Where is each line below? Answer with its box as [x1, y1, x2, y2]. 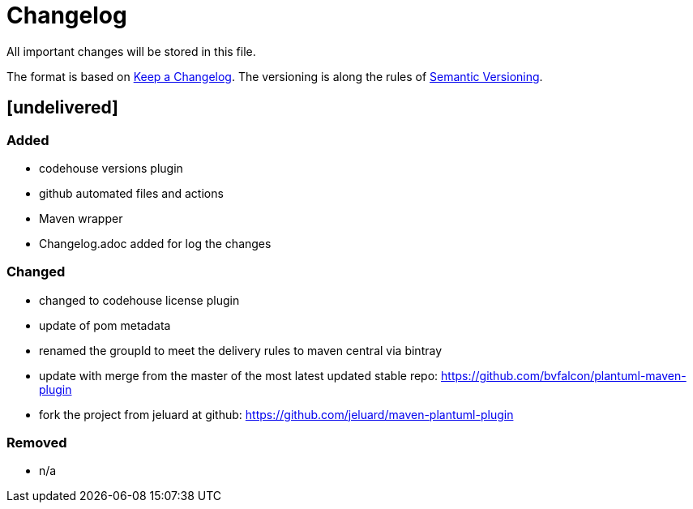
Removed [6, 434, 67, 451]
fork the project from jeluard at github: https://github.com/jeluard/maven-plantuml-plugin [39, 407, 514, 421]
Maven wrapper [39, 211, 123, 225]
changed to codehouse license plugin [39, 293, 240, 307]
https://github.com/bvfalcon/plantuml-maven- [441, 368, 687, 383]
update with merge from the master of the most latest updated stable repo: [39, 368, 438, 383]
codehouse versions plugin [39, 160, 183, 175]
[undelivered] [6, 97, 118, 118]
